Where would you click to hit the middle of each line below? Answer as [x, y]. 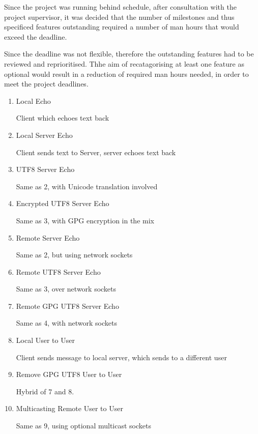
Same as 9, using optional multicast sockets [83, 426]
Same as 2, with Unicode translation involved [87, 186]
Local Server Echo [44, 135]
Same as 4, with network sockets [66, 323]
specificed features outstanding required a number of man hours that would [122, 27]
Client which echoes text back [63, 118]
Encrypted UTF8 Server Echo [63, 203]
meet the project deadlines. [46, 84]
